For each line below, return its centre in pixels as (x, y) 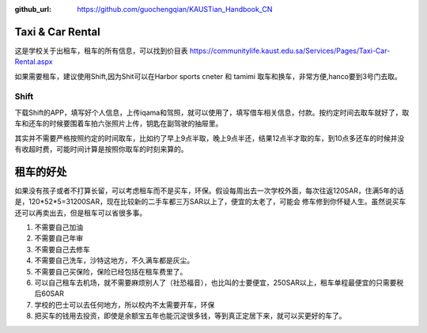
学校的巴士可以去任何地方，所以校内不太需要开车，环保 (125, 305)
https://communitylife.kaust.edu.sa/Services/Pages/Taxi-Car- (290, 51)
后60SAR (49, 293)
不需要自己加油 (59, 227)
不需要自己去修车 (62, 249)
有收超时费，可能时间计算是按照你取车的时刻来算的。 (101, 149)
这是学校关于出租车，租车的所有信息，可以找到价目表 (101, 51)
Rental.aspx (34, 62)
